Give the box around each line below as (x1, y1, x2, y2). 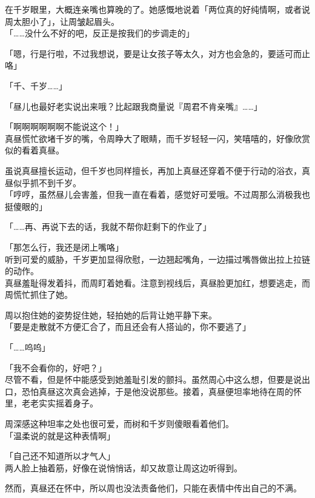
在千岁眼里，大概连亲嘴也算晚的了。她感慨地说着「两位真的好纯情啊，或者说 (5, 3, 310, 15)
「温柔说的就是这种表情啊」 (5, 429, 115, 442)
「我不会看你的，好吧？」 (5, 361, 107, 374)
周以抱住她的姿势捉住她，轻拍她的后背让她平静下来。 (5, 308, 217, 321)
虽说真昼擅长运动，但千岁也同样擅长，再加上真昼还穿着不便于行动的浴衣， (5, 164, 302, 177)
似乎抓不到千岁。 (13, 176, 81, 189)
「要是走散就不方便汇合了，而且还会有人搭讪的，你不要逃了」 (5, 320, 251, 333)
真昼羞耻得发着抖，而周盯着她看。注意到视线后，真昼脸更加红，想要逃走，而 (5, 276, 310, 289)
